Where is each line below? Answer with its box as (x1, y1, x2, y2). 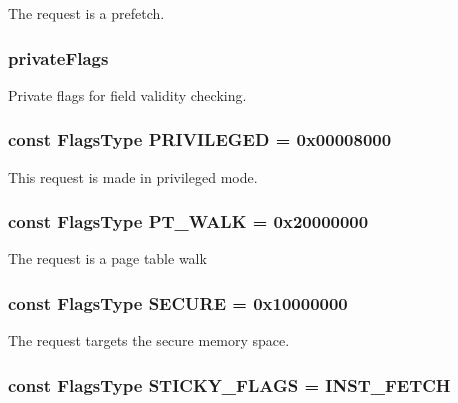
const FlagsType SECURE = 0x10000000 (8, 290, 348, 315)
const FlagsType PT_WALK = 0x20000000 (8, 209, 369, 234)
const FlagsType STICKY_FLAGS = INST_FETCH (8, 372, 451, 397)
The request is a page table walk (8, 248, 207, 269)
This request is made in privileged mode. (8, 166, 258, 187)
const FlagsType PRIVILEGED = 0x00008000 (8, 127, 392, 152)
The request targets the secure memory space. (8, 330, 290, 351)
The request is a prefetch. (8, 3, 165, 23)
